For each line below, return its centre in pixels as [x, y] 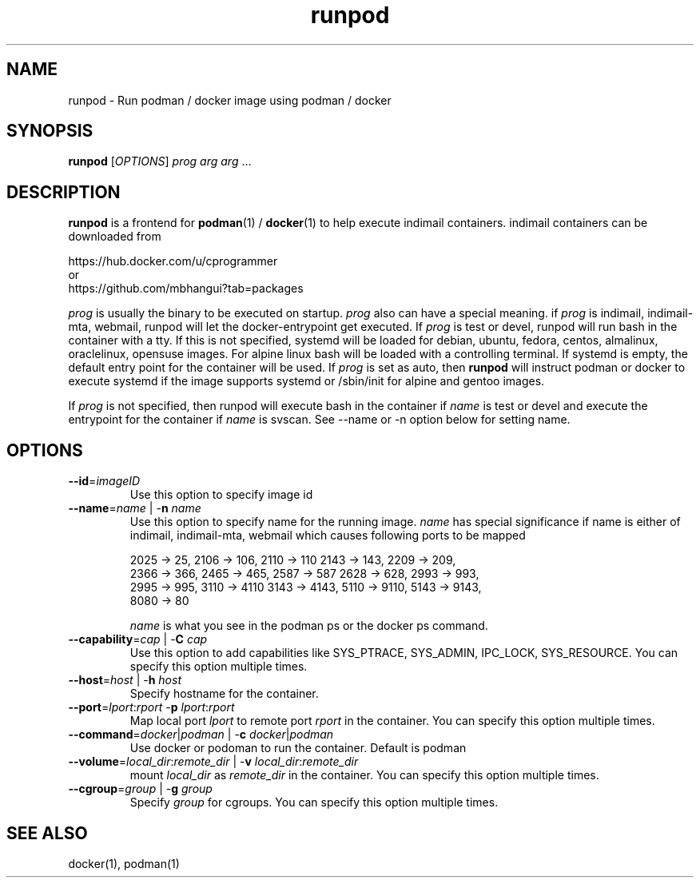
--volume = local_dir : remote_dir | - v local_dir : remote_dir [213, 762]
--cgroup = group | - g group [140, 789]
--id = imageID [104, 481]
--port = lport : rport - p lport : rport [151, 707]
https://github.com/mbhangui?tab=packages [186, 289]
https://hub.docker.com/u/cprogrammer [173, 261]
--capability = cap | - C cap [138, 639]
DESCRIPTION [64, 192]
